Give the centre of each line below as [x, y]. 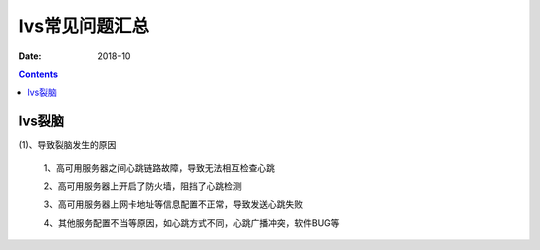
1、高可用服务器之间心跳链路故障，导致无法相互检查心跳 [159, 167]
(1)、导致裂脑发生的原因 [67, 145]
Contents [38, 74]
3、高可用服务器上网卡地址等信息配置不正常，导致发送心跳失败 [173, 204]
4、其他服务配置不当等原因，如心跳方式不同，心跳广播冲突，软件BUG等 [191, 222]
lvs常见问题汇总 [84, 26]
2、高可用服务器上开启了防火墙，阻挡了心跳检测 [142, 186]
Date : [30, 56]
